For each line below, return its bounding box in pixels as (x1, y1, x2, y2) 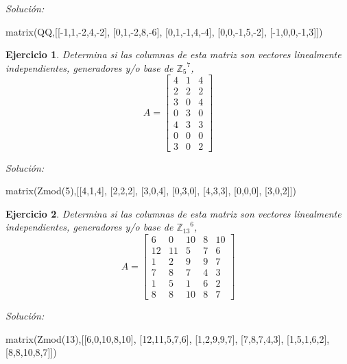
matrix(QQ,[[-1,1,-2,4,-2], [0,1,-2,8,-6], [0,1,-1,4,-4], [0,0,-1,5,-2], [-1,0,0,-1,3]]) (5, 24, 323, 38)
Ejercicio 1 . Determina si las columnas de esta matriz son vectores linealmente (5, 47, 342, 62)
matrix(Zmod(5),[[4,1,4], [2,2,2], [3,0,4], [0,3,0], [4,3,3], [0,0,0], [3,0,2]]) (5, 183, 297, 198)
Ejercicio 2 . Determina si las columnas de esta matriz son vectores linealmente (5, 206, 342, 220)
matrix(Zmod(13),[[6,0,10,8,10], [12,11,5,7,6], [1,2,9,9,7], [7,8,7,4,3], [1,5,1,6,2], (5, 331, 330, 346)
